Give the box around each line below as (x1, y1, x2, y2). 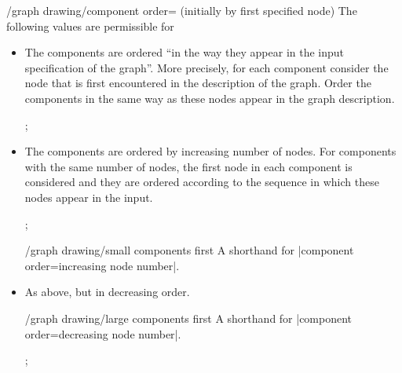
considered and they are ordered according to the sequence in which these (24, 174, 379, 190)
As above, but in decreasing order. (24, 283, 190, 300)
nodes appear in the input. (24, 188, 153, 205)
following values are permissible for (6, 17, 174, 34)
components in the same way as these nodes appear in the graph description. (24, 90, 395, 106)
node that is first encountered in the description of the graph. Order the (24, 75, 371, 91)
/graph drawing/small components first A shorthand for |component (24, 242, 354, 258)
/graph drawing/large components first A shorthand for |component (24, 309, 353, 326)
